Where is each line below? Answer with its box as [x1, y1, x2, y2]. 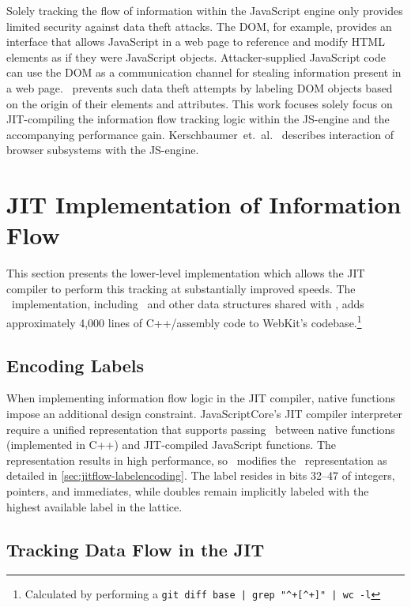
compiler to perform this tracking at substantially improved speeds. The [6, 280, 356, 296]
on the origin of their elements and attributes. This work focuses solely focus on [6, 95, 393, 111]
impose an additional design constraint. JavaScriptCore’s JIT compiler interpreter [6, 405, 403, 422]
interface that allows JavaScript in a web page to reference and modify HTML [6, 33, 385, 50]
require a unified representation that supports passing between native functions [6, 420, 395, 437]
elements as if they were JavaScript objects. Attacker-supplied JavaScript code [6, 48, 386, 65]
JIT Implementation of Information [6, 188, 402, 221]
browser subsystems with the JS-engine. [6, 141, 199, 158]
